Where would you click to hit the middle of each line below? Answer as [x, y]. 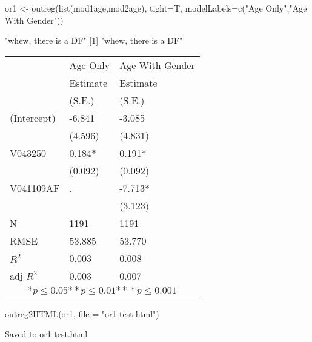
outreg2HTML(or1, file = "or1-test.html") [82, 313]
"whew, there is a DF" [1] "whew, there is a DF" [94, 40]
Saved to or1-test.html [46, 334]
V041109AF [35, 188]
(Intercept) [33, 117]
